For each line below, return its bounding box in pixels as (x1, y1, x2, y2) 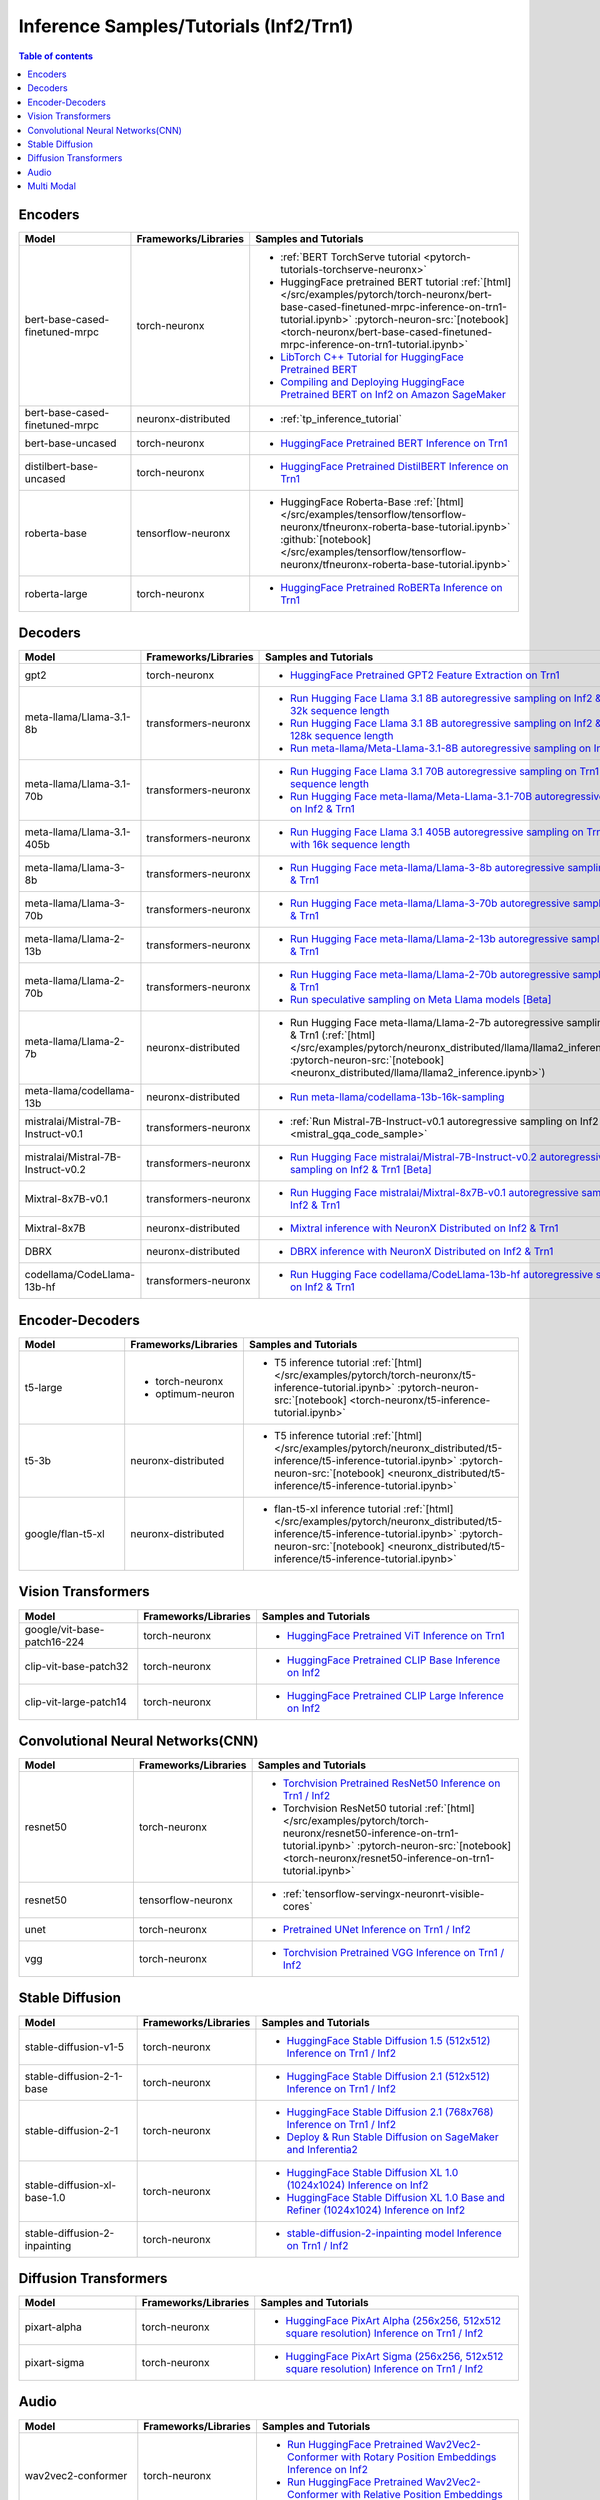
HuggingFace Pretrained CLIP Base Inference (286, 1653, 500, 1667)
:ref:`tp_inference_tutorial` (280, 411, 402, 425)
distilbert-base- (24, 459, 99, 473)
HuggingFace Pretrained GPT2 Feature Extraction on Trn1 (290, 668, 560, 682)
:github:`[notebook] (280, 532, 372, 546)
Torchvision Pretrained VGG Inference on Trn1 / (282, 1946, 505, 1960)
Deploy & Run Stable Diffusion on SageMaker (286, 2130, 499, 2144)
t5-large (24, 1381, 63, 1394)
